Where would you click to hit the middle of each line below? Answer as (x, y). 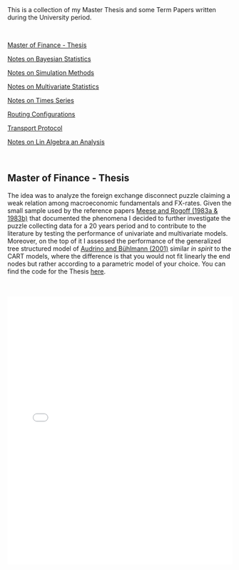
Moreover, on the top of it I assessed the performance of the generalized (114, 241)
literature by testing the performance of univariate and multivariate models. (118, 233)
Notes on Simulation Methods (51, 72)
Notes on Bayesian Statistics (49, 59)
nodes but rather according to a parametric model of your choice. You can (117, 264)
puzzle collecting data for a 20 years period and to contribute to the (107, 226)
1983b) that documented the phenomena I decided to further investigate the (119, 218)
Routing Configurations (41, 114)
